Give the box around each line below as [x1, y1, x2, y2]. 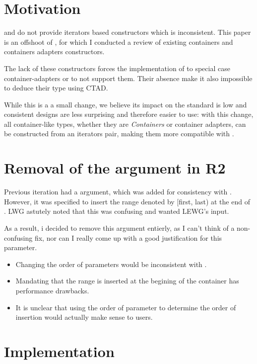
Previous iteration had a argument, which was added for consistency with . [4, 186, 232, 197]
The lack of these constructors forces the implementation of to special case [4, 63, 230, 73]
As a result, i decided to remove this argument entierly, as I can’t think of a [4, 222, 235, 233]
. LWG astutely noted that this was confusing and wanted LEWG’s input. [4, 206, 229, 216]
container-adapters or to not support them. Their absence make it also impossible [4, 73, 253, 83]
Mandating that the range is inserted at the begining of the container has [15, 275, 239, 286]
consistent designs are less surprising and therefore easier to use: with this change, [4, 109, 254, 119]
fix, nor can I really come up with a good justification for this [34, 232, 222, 243]
